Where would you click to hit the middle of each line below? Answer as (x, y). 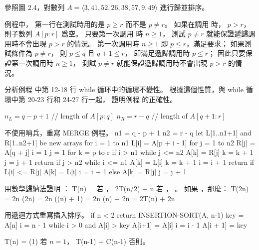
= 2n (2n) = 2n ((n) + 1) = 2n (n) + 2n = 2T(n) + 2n (90, 198)
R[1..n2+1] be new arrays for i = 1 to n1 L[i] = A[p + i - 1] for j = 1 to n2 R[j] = (130, 142)
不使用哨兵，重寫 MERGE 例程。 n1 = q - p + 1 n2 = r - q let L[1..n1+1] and (128, 132)
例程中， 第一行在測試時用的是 (55, 24)
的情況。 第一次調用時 (103, 43)
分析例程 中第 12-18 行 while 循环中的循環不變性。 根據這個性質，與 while (124, 89)
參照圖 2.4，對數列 (35, 7)
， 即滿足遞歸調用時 (157, 53)
